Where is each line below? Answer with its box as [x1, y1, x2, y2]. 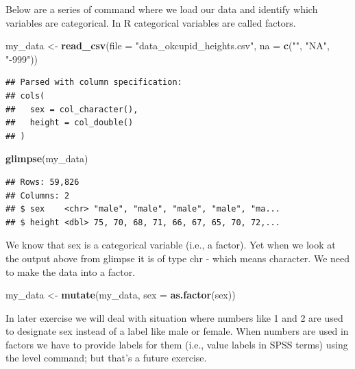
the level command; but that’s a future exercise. [5, 351, 207, 365]
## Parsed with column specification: [5, 77, 182, 88]
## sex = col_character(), [5, 104, 138, 114]
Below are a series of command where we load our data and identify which [5, 2, 318, 16]
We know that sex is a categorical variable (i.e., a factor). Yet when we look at [5, 238, 336, 252]
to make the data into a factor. [5, 264, 136, 279]
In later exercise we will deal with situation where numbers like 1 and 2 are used [5, 310, 343, 325]
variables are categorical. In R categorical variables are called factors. [5, 15, 296, 29]
